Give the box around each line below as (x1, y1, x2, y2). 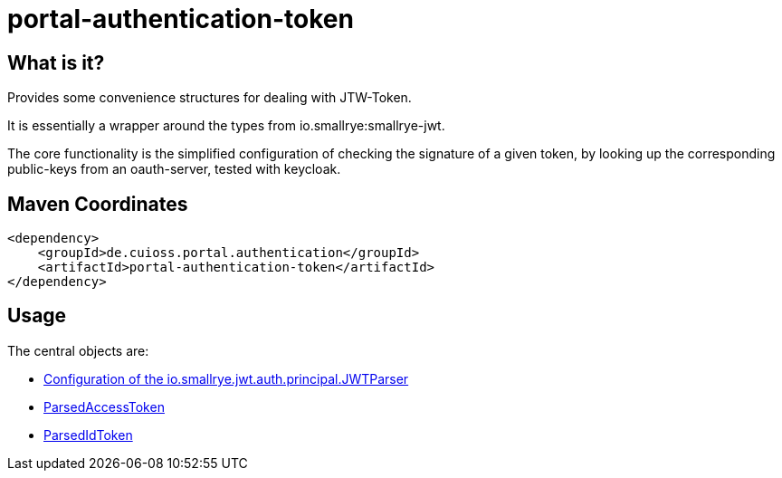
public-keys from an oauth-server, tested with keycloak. (7, 161, 341, 177)
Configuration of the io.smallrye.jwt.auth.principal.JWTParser (43, 370, 409, 387)
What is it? (7, 51, 105, 74)
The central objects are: (7, 342, 149, 358)
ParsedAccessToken (43, 398, 165, 415)
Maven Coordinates (7, 192, 188, 215)
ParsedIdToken (43, 426, 133, 443)
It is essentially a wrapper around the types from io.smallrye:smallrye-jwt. (7, 118, 445, 134)
